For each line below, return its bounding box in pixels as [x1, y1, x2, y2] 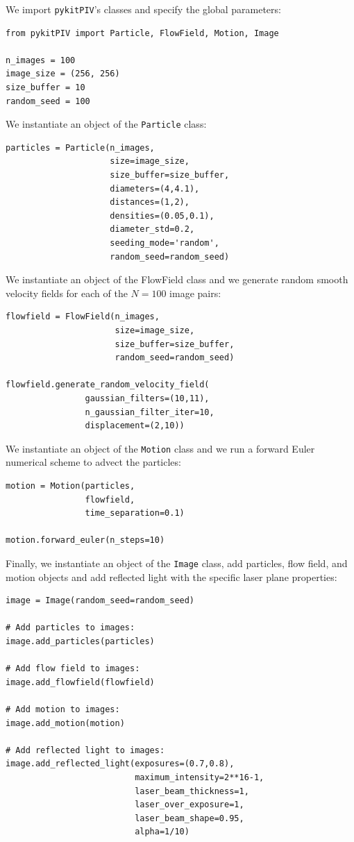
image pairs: [169, 285, 221, 300]
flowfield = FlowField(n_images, [6, 312, 160, 322]
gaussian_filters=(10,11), [85, 393, 210, 403]
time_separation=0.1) [85, 508, 185, 519]
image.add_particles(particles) [6, 637, 155, 646]
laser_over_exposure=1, [135, 800, 244, 810]
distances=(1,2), [110, 197, 189, 208]
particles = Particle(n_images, [6, 142, 155, 153]
